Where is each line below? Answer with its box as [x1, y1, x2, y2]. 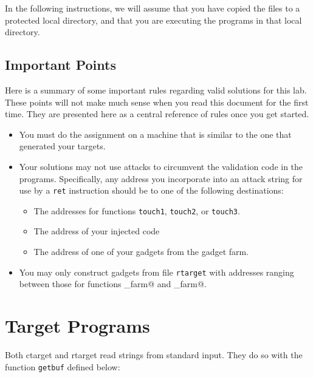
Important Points [5, 55, 116, 74]
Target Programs [5, 313, 150, 338]
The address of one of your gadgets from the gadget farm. [33, 245, 249, 258]
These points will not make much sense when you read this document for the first [5, 95, 309, 108]
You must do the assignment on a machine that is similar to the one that [19, 127, 292, 140]
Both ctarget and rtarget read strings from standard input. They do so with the [5, 348, 303, 361]
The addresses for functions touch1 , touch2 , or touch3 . [33, 204, 240, 217]
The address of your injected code [33, 225, 160, 237]
